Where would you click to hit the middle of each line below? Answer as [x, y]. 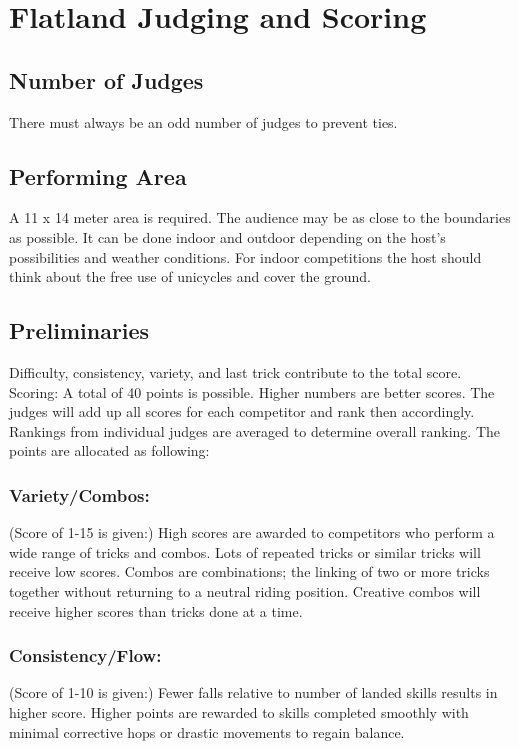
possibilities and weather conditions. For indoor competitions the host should [245, 256]
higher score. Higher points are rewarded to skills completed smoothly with [239, 711]
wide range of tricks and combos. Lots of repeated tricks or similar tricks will [245, 551]
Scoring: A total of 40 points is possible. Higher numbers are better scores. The [252, 391]
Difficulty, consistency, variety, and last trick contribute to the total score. [235, 371]
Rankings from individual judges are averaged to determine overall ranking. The [255, 430]
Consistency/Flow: [85, 655]
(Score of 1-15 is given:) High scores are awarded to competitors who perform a [252, 532]
